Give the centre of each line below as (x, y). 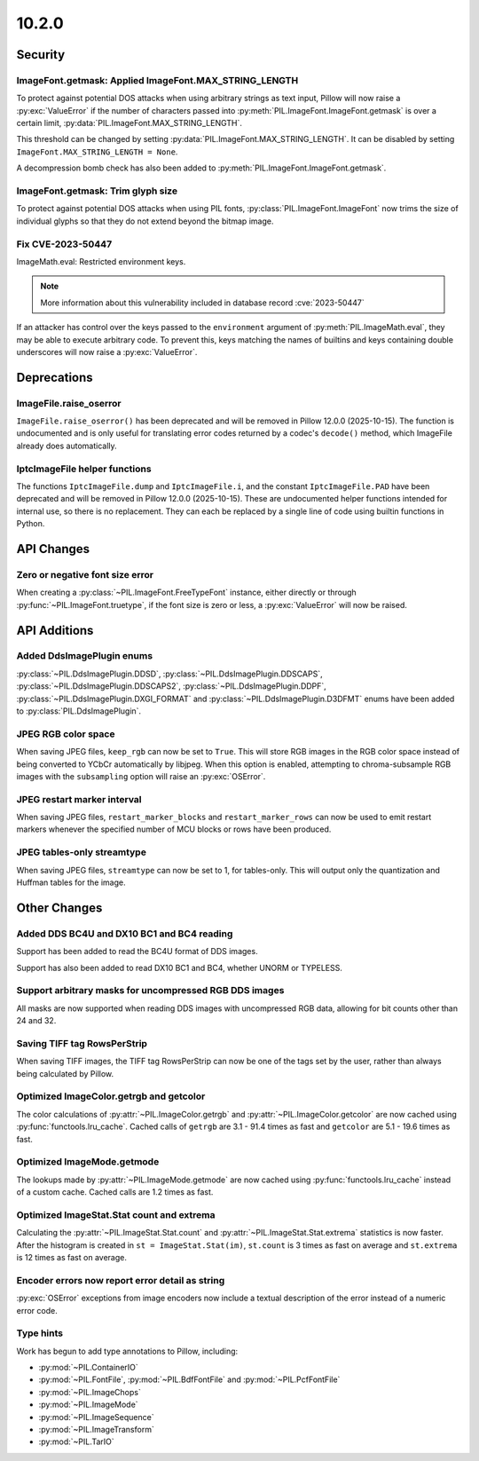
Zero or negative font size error (85, 574)
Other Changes (59, 908)
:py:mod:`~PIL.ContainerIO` (89, 1368)
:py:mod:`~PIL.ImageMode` (88, 1405)
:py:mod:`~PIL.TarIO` (76, 1441)
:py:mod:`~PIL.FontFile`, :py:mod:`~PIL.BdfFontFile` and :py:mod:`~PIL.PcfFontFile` (189, 1379)
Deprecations (55, 377)
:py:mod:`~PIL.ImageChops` (90, 1392)
